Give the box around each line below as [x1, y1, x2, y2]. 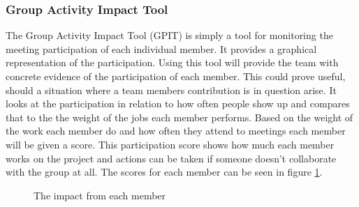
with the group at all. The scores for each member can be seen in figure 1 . [6, 164, 323, 179]
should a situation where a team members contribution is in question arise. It [6, 82, 337, 97]
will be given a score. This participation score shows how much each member [6, 137, 335, 151]
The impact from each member [34, 187, 166, 202]
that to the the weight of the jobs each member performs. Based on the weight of [6, 109, 353, 124]
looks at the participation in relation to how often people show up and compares [6, 96, 350, 111]
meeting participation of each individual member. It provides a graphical [6, 41, 317, 56]
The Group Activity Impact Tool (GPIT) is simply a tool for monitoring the [6, 28, 333, 43]
